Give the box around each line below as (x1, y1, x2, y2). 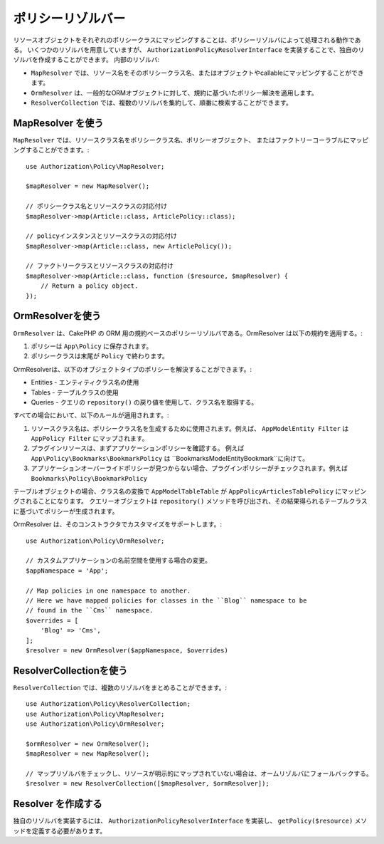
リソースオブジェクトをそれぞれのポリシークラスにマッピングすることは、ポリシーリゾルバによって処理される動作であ (13, 36, 361, 44)
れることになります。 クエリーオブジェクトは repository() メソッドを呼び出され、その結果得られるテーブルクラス (25, 497, 368, 506)
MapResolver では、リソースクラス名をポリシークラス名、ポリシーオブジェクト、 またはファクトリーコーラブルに (13, 135, 351, 144)
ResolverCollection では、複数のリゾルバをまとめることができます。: (13, 683, 228, 692)
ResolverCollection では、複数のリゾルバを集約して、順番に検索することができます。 (31, 98, 293, 107)
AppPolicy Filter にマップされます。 (31, 434, 149, 443)
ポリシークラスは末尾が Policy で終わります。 (31, 352, 169, 360)
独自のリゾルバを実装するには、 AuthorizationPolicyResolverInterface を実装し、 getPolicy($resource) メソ (13, 816, 368, 825)
